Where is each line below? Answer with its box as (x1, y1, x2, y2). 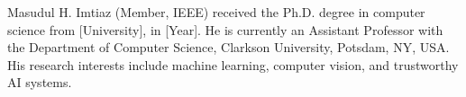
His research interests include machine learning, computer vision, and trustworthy (7, 55, 459, 74)
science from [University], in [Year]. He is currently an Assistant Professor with (7, 20, 443, 39)
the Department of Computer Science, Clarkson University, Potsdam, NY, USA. (7, 38, 450, 57)
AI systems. (7, 73, 72, 92)
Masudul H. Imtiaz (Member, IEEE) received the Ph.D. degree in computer (7, 3, 425, 21)
